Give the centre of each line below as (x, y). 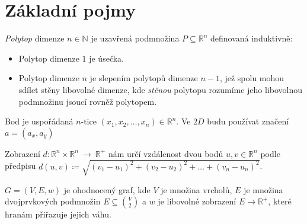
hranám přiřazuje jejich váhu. (58, 214)
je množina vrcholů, (196, 189)
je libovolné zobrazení (197, 201)
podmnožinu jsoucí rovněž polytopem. (88, 101)
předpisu (20, 166)
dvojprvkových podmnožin (53, 201)
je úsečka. (106, 58)
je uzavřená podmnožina (135, 38)
